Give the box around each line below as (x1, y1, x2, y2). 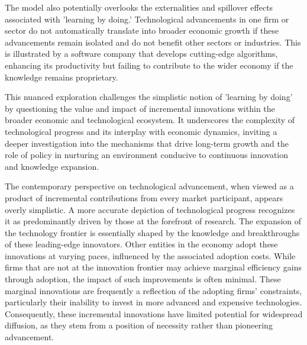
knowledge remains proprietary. (5, 70, 118, 83)
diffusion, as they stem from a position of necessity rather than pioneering (5, 319, 273, 331)
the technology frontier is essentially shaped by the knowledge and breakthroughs (5, 226, 300, 238)
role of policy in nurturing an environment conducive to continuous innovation (5, 149, 289, 161)
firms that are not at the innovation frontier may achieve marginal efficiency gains (5, 261, 302, 273)
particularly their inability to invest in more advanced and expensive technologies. (5, 296, 302, 308)
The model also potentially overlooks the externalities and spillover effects (5, 1, 273, 13)
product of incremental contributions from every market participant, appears (5, 191, 283, 204)
